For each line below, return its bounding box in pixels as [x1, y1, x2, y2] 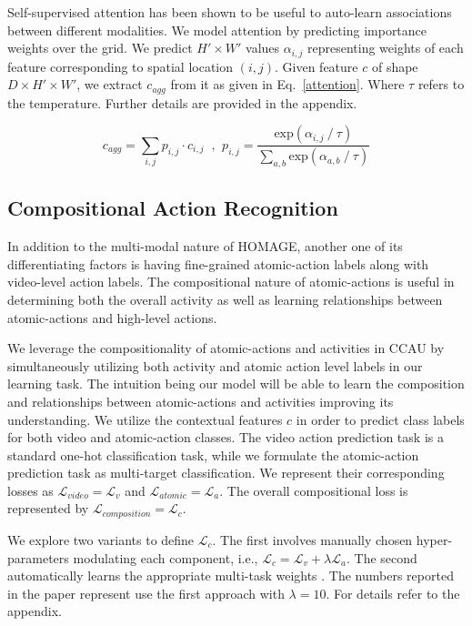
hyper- [416, 530, 453, 549]
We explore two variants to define [7, 530, 195, 549]
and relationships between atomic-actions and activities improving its [7, 391, 394, 410]
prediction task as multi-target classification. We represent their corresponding [7, 463, 445, 482]
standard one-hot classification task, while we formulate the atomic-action [7, 445, 419, 464]
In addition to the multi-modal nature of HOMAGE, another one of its [7, 237, 403, 256]
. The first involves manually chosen [212, 530, 413, 549]
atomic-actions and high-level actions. [7, 308, 217, 327]
